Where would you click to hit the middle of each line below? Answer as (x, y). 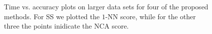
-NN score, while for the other (150, 16)
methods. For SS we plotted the (52, 16)
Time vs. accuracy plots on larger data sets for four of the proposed (106, 6)
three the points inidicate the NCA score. (66, 26)
